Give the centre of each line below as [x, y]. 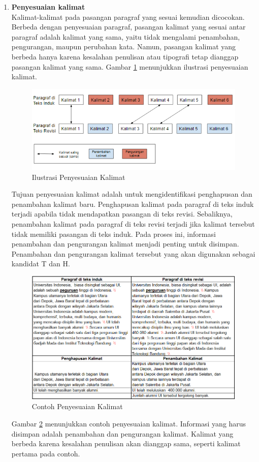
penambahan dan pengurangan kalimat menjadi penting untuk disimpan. [125, 244]
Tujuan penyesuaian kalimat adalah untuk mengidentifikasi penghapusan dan [132, 194]
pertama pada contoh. [46, 453]
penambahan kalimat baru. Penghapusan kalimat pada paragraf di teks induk [133, 204]
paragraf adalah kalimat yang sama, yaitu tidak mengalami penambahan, [126, 36]
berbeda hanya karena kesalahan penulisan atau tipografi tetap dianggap [125, 56]
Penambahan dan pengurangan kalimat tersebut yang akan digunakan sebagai [133, 253]
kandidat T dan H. [41, 264]
